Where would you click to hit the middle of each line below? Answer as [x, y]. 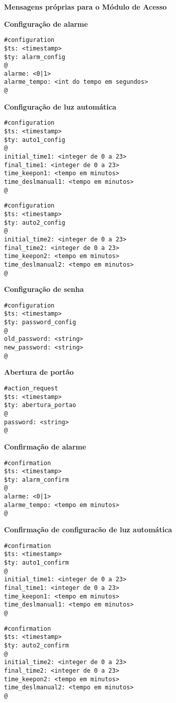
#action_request [31, 388]
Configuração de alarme [46, 23]
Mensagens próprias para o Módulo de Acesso [85, 7]
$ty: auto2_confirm [36, 645]
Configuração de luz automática [60, 106]
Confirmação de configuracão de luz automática [88, 530]
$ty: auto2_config [35, 222]
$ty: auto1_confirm [36, 563]
